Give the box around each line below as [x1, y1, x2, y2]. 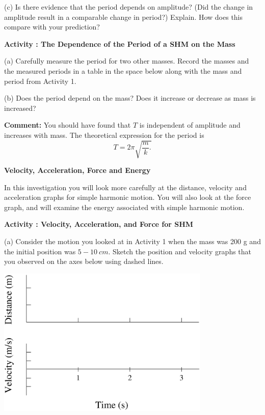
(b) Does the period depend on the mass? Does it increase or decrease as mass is [4, 93, 256, 103]
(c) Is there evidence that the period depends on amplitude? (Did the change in [4, 2, 253, 12]
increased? [4, 102, 36, 113]
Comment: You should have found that [4, 120, 131, 130]
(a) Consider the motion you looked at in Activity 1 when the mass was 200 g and [4, 236, 261, 247]
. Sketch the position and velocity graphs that [108, 246, 252, 256]
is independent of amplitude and [139, 120, 241, 130]
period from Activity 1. [4, 75, 76, 86]
